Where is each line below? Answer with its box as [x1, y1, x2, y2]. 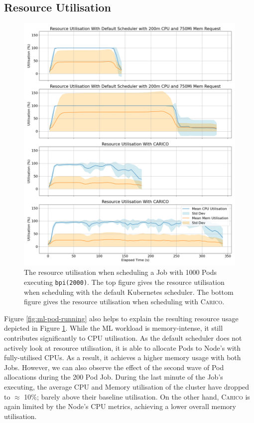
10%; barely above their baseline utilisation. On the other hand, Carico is [24, 391, 250, 402]
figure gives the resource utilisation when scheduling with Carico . [24, 296, 225, 307]
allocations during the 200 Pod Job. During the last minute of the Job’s [4, 372, 223, 382]
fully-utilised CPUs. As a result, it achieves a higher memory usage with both [4, 352, 241, 363]
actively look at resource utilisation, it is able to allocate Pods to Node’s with [4, 342, 241, 353]
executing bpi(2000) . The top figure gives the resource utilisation [24, 276, 225, 287]
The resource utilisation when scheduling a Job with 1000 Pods [24, 267, 217, 277]
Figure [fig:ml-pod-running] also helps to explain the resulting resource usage [4, 313, 239, 323]
